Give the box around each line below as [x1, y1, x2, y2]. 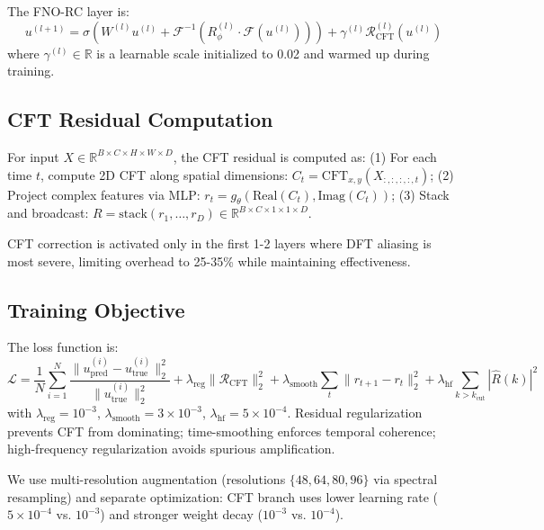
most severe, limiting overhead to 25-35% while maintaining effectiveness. [7, 251, 411, 270]
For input [7, 147, 59, 166]
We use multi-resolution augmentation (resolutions [7, 470, 286, 489]
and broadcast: [7, 203, 89, 222]
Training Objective [7, 295, 185, 323]
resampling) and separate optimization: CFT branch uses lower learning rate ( [7, 487, 439, 506]
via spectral [373, 470, 438, 489]
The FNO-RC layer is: [7, 2, 129, 20]
